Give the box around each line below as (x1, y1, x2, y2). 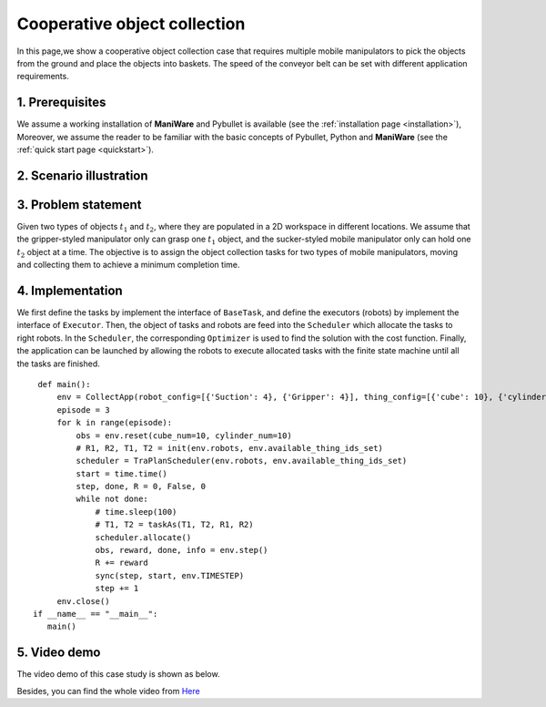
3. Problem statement (16, 197, 142, 212)
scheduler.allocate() (95, 532, 192, 542)
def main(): (37, 379, 91, 389)
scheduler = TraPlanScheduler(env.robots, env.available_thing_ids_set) (76, 456, 408, 466)
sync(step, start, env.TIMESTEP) (95, 570, 245, 580)
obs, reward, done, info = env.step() (95, 545, 268, 556)
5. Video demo (16, 645, 101, 661)
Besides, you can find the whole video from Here (16, 685, 200, 696)
